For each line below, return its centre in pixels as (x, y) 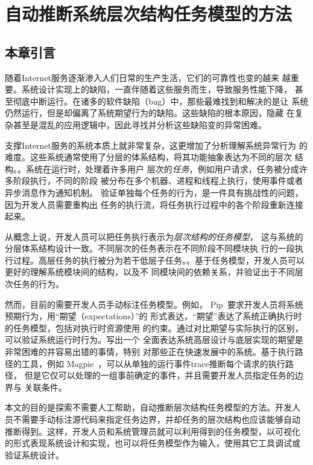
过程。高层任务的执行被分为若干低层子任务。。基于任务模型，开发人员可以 (159, 260)
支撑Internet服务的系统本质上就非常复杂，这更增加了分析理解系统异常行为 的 (156, 145)
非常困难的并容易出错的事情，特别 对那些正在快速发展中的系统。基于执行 (150, 352)
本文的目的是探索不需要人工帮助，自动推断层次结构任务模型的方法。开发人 (153, 407)
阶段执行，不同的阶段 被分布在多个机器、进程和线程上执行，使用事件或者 (158, 180)
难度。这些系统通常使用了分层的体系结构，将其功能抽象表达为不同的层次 (148, 157)
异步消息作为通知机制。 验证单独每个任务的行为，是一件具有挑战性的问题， (154, 192)
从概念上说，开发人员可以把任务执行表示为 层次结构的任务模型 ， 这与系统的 (154, 236)
